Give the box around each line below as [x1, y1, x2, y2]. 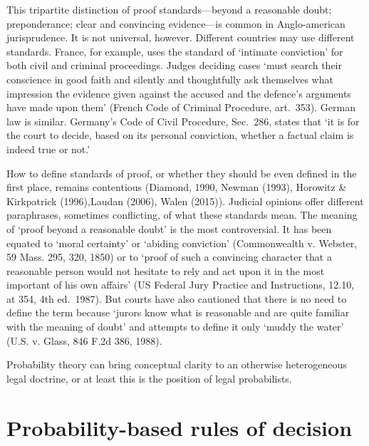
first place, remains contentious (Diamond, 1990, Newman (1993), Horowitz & [6, 180, 347, 195]
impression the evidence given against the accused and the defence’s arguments [6, 85, 351, 100]
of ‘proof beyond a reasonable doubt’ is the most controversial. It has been [6, 221, 332, 236]
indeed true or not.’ [6, 141, 90, 156]
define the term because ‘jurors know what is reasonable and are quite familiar [6, 305, 350, 320]
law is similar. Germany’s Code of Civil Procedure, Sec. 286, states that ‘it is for [6, 113, 360, 128]
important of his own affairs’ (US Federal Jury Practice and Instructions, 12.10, [6, 277, 355, 292]
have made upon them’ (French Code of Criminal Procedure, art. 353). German [6, 100, 355, 115]
